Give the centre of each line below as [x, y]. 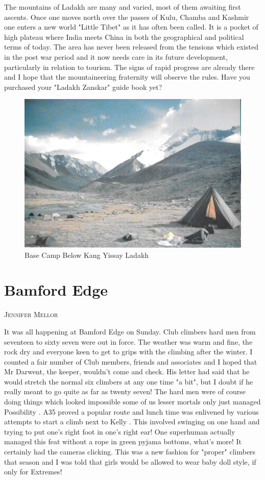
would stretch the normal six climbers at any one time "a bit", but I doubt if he [129, 381]
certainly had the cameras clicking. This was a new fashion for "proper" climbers [130, 452]
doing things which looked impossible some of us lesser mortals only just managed [132, 402]
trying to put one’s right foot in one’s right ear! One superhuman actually [120, 431]
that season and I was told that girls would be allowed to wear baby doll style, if [130, 461]
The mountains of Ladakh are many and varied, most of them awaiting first [123, 7]
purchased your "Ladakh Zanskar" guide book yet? [83, 87]
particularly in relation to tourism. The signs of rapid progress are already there [129, 67]
